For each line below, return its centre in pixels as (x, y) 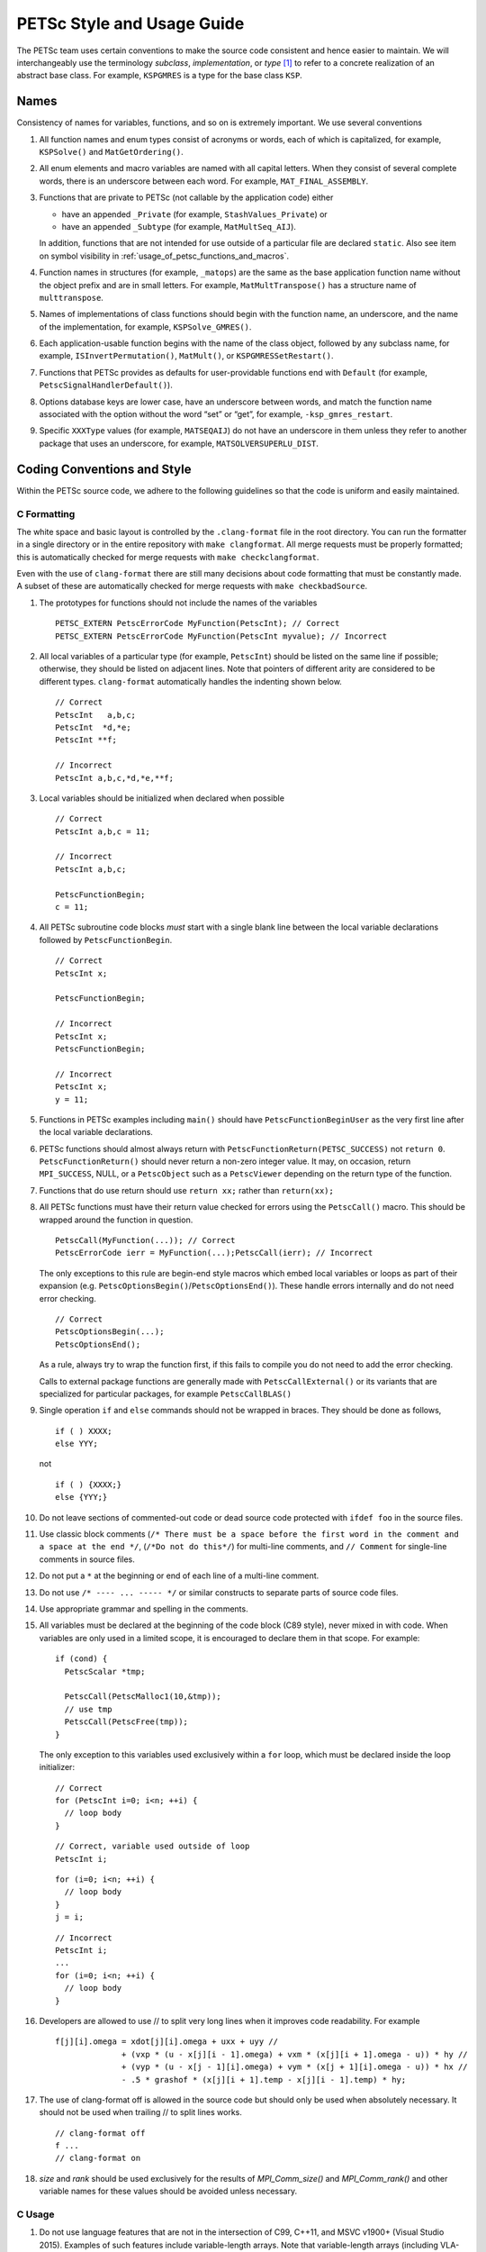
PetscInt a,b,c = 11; (103, 831)
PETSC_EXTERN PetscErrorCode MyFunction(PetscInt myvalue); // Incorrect (221, 636)
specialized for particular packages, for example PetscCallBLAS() (166, 1394)
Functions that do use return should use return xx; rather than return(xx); (187, 1190)
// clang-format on (98, 2158)
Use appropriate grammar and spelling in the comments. (144, 1609)
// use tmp (88, 1709)
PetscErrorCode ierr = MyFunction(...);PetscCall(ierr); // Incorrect (214, 1253)
